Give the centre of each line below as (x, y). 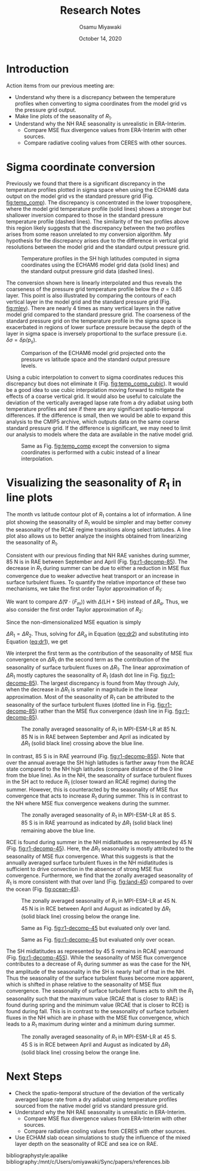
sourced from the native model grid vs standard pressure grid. (91, 1106)
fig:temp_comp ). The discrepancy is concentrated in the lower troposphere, (99, 203)
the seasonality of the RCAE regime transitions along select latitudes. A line (99, 530)
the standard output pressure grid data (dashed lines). (87, 271)
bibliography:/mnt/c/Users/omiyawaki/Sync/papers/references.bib (88, 1162)
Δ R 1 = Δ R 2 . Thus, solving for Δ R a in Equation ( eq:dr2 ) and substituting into (98, 635)
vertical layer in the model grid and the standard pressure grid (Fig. (89, 302)
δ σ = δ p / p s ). (21, 341)
